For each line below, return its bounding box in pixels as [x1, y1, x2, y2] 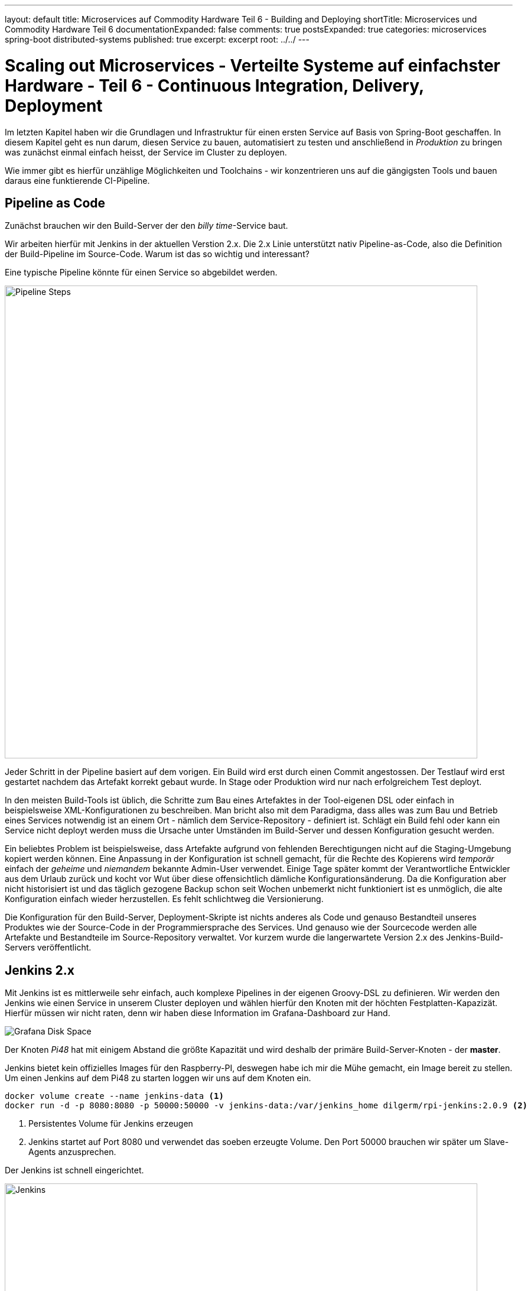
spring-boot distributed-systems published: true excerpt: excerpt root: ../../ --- [5, 34, 310, 44]
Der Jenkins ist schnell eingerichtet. [5, 1165, 144, 1176]
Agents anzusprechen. [28, 1147, 116, 1157]
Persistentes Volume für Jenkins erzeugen [28, 1118, 193, 1129]
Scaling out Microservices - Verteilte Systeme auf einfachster [5, 55, 500, 76]
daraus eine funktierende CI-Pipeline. [5, 175, 150, 186]
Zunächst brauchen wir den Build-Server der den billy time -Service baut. [5, 220, 288, 231]
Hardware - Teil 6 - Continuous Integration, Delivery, [5, 75, 424, 96]
